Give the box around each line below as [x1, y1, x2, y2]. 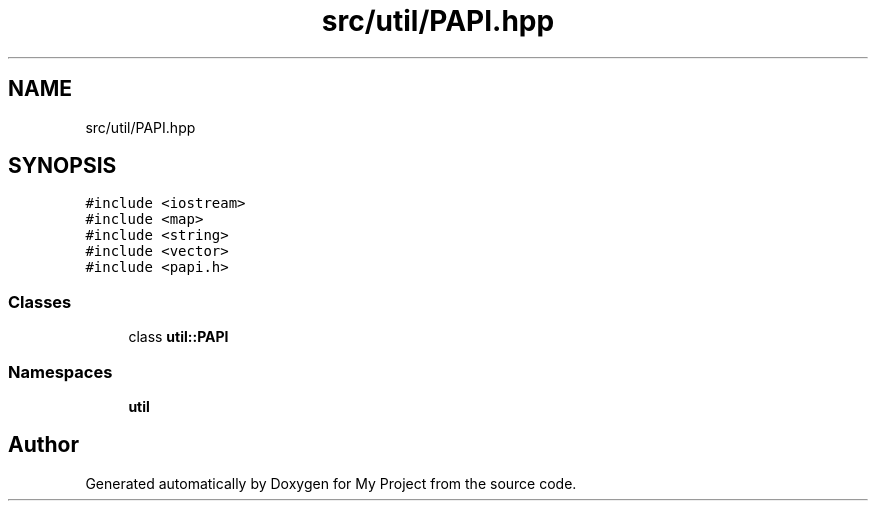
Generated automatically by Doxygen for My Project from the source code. [85, 474, 577, 492]
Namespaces [8, 361, 113, 382]
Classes [8, 291, 72, 312]
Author [8, 432, 79, 458]
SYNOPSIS [8, 153, 117, 179]
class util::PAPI [128, 328, 229, 346]
